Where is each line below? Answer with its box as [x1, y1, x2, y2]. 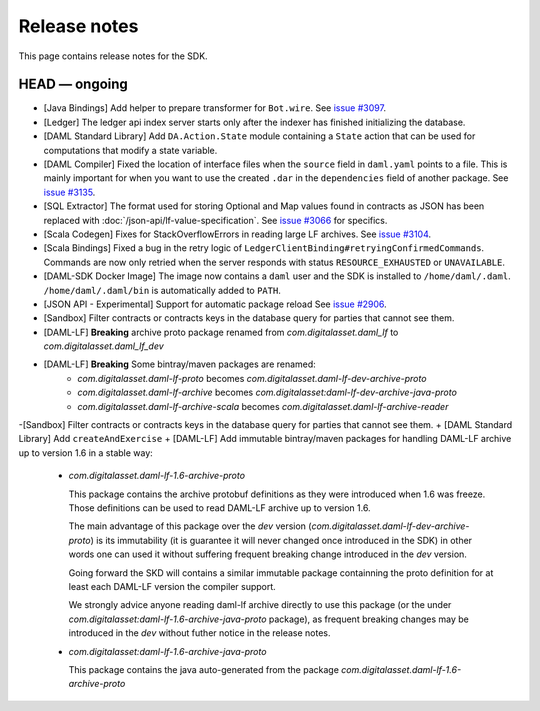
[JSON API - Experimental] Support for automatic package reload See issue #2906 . [43, 298, 387, 310]
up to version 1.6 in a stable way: [18, 446, 154, 459]
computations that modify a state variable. [43, 144, 218, 156]
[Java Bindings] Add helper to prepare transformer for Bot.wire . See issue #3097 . [43, 102, 387, 114]
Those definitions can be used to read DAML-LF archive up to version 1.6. [68, 502, 371, 514]
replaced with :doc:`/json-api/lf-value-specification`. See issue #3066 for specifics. [43, 214, 388, 226]
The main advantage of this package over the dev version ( [68, 520, 312, 532]
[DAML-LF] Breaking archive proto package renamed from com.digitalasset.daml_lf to [43, 326, 399, 338]
